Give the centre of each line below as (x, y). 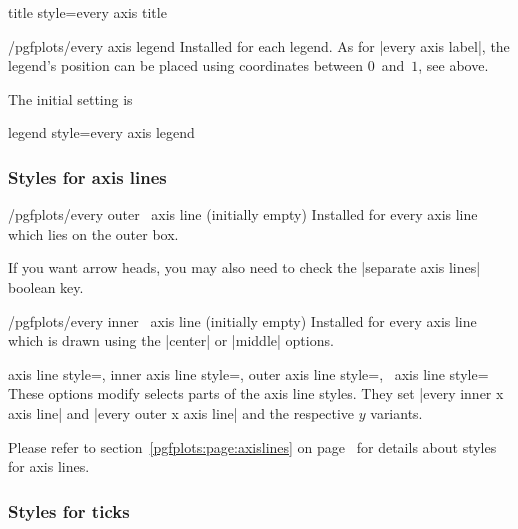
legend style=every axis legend (101, 132)
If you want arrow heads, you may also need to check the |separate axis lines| (244, 267)
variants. (396, 412)
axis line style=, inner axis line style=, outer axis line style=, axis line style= (248, 373)
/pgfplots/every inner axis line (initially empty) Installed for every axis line (242, 320)
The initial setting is (70, 98)
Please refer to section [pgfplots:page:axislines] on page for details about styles (252, 446)
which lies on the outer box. (93, 233)
